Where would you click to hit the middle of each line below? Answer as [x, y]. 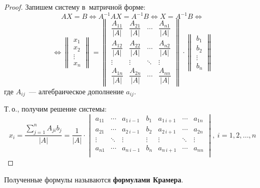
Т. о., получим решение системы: [56, 109]
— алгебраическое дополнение [76, 91]
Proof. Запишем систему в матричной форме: [75, 7]
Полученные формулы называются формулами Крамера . [94, 179]
